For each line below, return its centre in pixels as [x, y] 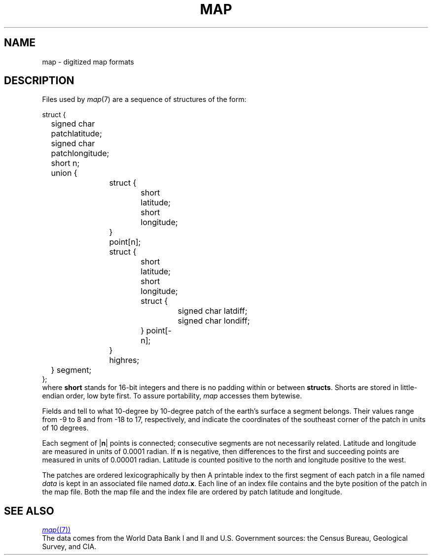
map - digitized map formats [88, 62]
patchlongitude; [80, 153]
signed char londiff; [214, 321]
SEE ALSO [29, 511]
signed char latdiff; [213, 311]
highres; [124, 360]
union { [64, 173]
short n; [65, 163]
